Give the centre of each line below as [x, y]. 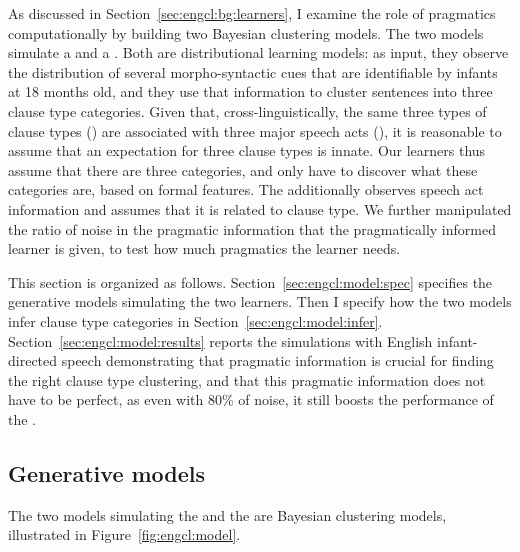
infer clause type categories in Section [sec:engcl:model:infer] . [195, 320]
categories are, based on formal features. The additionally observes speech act [246, 189]
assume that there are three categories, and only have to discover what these [243, 169]
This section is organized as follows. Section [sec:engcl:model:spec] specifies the [250, 281]
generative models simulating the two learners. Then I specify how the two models [260, 301]
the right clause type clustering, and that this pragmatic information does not [247, 379]
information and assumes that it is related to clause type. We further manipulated [260, 208]
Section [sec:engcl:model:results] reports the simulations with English [220, 340]
